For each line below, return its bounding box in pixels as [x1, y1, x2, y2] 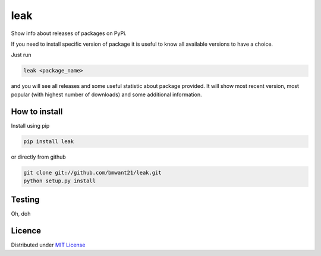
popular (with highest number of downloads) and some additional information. [11, 91, 202, 98]
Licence [11, 226, 42, 236]
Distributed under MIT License [11, 241, 86, 249]
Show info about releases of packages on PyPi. [11, 30, 127, 37]
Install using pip [11, 122, 50, 129]
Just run [11, 51, 32, 59]
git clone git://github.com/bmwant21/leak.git [23, 169, 162, 176]
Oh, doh [11, 210, 31, 217]
